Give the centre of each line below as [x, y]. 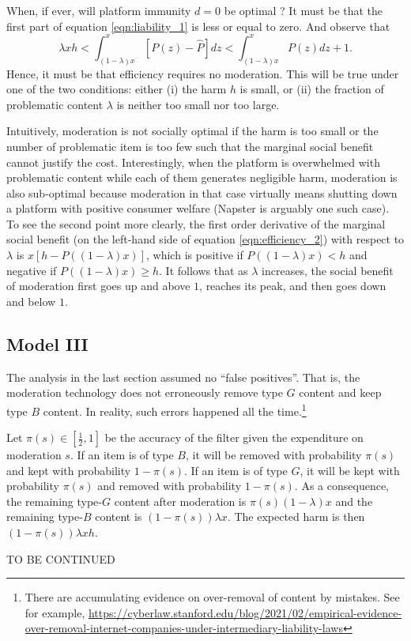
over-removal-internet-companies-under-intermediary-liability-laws [184, 628]
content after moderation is [180, 501]
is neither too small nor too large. [198, 104]
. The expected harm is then [296, 517]
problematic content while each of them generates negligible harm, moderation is [202, 177]
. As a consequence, [341, 486]
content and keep [340, 392]
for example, [55, 612]
